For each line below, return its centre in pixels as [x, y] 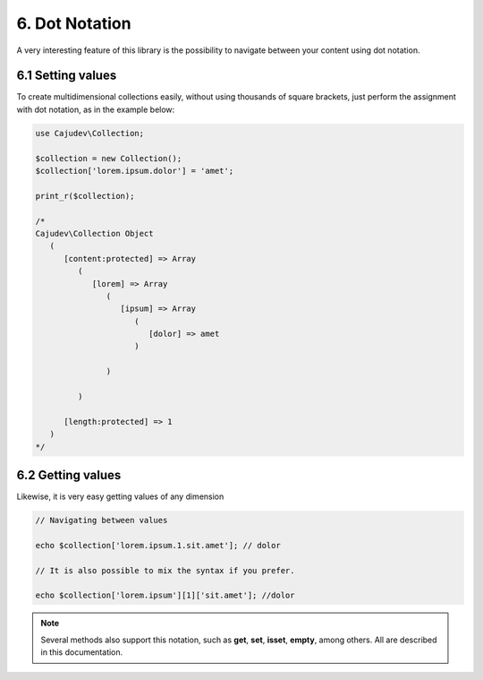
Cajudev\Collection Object [94, 233]
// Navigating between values [102, 521]
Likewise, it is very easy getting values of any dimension [120, 496]
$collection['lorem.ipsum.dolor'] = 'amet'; [135, 171]
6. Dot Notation [74, 23]
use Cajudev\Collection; [90, 133]
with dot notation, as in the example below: [96, 109]
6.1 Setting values [67, 76]
